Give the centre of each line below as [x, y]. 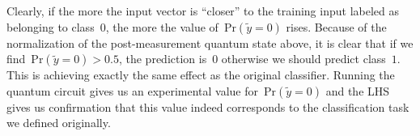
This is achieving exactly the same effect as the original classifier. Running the [201, 75]
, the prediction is [163, 59]
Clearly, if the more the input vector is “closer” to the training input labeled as [203, 11]
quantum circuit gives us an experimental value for [132, 90]
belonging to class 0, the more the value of [112, 26]
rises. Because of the [336, 26]
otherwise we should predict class [303, 59]
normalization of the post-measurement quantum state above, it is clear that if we [210, 42]
